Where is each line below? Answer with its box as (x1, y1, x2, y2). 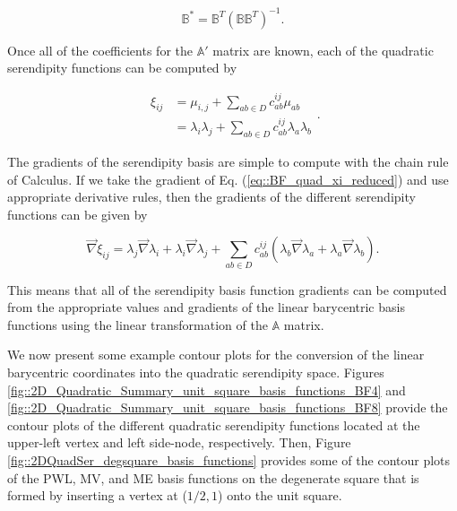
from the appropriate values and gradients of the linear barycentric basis (7, 298, 405, 316)
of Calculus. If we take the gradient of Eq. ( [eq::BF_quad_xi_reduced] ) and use (7, 169, 449, 188)
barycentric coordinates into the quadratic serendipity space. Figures (7, 363, 384, 382)
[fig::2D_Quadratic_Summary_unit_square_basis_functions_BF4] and (7, 380, 406, 399)
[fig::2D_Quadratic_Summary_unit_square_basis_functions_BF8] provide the (7, 398, 448, 417)
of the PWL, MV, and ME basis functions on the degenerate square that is (7, 468, 419, 487)
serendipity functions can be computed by (7, 58, 237, 77)
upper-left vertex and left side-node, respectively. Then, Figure (7, 433, 351, 452)
